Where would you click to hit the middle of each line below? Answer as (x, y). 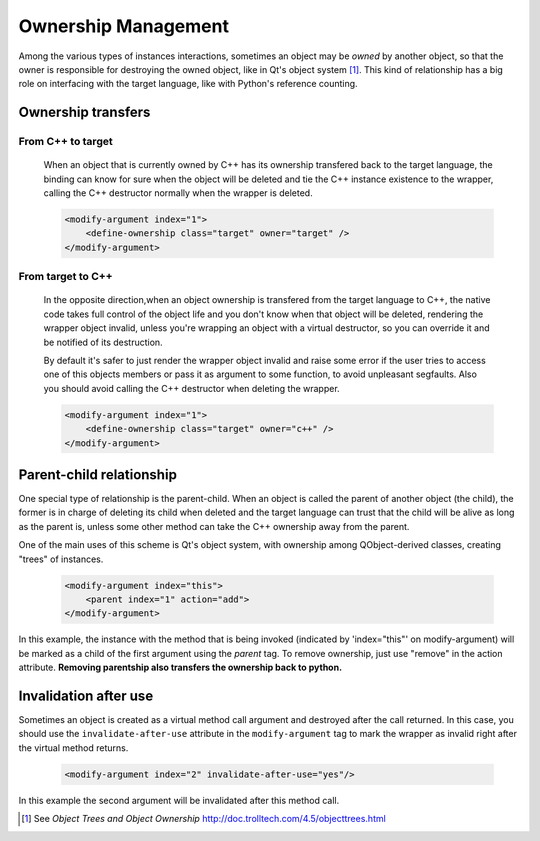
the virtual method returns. (73, 747)
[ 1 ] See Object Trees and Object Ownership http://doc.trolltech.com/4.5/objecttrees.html (204, 819)
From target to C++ (66, 277)
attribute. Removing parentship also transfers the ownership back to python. (180, 667)
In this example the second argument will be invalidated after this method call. (179, 800)
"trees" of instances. (61, 559)
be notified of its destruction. (103, 342)
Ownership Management (124, 26)
